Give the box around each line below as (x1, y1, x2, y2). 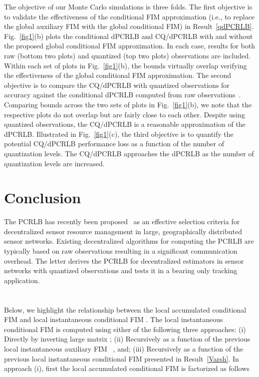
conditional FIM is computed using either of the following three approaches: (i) (4, 324, 246, 334)
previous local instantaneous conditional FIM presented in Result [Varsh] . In (4, 353, 239, 364)
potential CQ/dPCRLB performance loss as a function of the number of (4, 138, 224, 149)
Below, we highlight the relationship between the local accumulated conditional (4, 304, 247, 315)
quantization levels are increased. (4, 158, 105, 168)
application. (4, 275, 40, 285)
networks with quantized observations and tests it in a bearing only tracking (4, 265, 238, 276)
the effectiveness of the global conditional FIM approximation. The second (4, 70, 232, 80)
